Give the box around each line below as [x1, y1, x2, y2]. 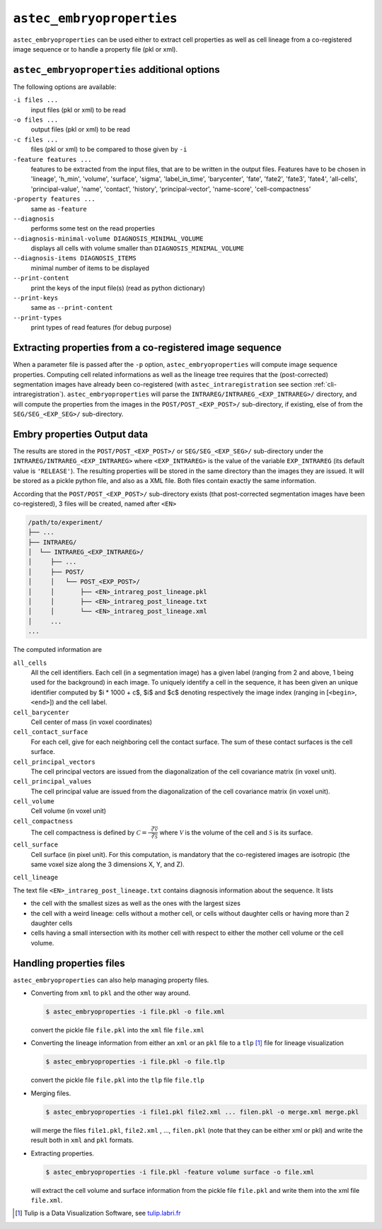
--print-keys [13, 294, 59, 302]
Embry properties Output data [13, 428, 149, 440]
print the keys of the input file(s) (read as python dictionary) [30, 284, 205, 292]
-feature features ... [13, 156, 92, 163]
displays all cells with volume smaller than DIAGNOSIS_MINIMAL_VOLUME [30, 244, 244, 252]
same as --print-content [30, 303, 113, 312]
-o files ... [13, 116, 59, 124]
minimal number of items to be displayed [30, 264, 150, 272]
